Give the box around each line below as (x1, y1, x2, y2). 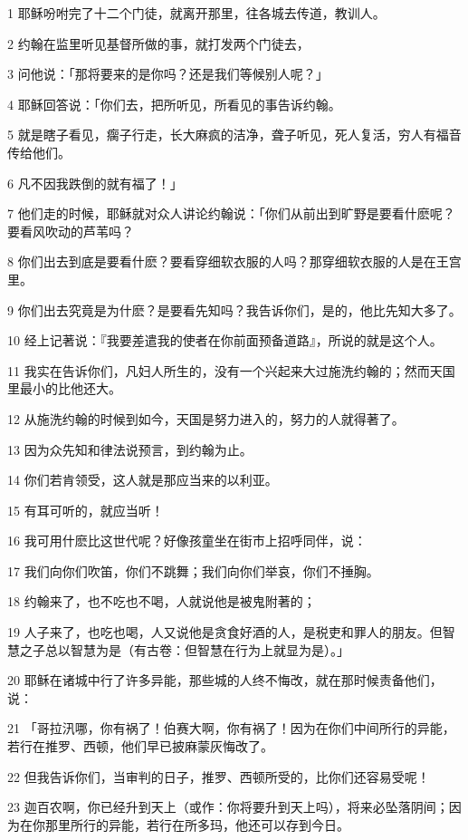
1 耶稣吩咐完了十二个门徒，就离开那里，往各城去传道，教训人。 (7, 4, 386, 22)
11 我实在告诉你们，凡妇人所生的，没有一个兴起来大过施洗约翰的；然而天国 (7, 361, 455, 380)
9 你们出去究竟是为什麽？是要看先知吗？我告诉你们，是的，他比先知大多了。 (7, 300, 462, 319)
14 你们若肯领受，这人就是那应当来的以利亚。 (7, 470, 278, 489)
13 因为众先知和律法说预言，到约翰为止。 (7, 439, 253, 459)
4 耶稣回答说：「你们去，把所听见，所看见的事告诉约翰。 (7, 94, 341, 113)
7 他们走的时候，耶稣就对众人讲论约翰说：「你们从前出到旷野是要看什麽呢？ (7, 204, 455, 223)
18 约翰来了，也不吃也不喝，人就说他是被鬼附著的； (7, 592, 316, 611)
